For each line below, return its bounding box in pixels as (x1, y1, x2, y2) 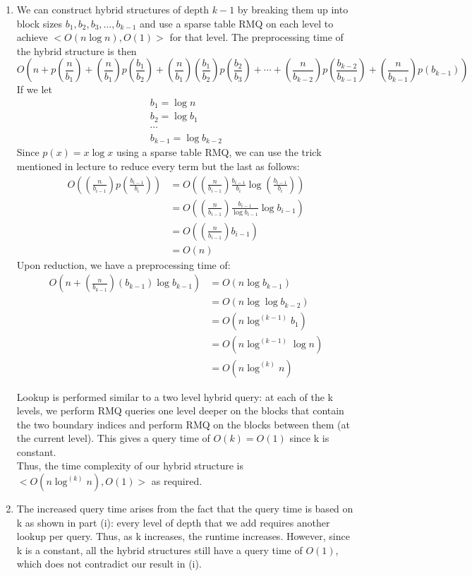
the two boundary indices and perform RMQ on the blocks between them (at (16, 416, 350, 431)
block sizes (16, 16, 63, 30)
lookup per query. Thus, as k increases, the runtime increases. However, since (16, 529, 350, 544)
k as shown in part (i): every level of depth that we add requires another (16, 515, 330, 529)
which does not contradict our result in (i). (16, 556, 202, 571)
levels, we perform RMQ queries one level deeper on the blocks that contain (16, 403, 344, 418)
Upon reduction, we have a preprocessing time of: (16, 257, 231, 272)
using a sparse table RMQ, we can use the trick (116, 145, 322, 160)
